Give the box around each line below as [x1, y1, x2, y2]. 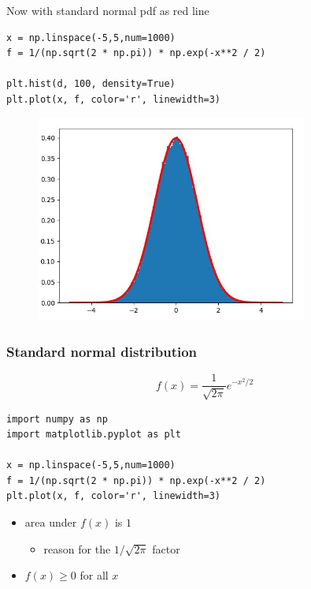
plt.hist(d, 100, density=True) [6, 78, 176, 90]
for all [80, 567, 109, 583]
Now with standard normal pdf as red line [6, 2, 209, 18]
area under [24, 514, 77, 531]
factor [152, 540, 180, 557]
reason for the [43, 540, 111, 557]
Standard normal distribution [6, 341, 198, 361]
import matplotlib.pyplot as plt [6, 429, 181, 441]
